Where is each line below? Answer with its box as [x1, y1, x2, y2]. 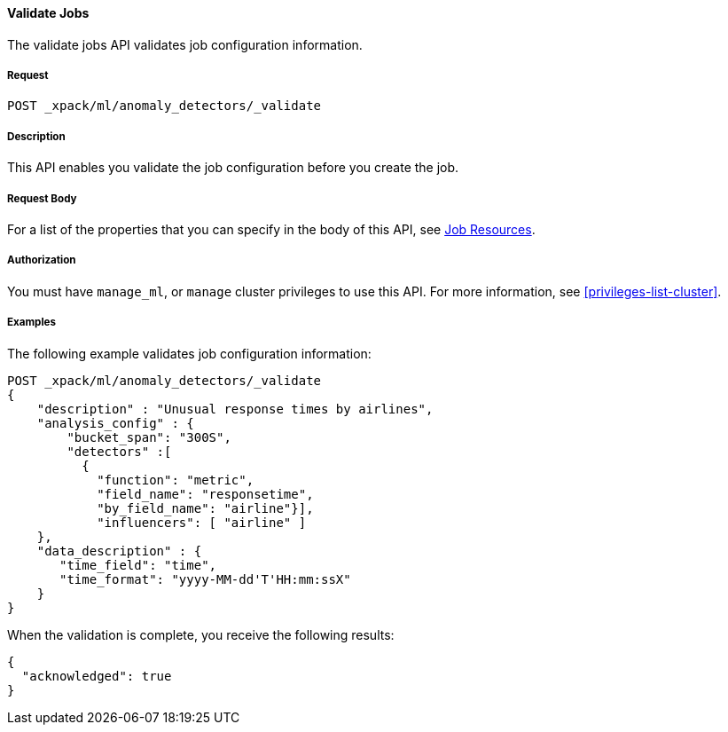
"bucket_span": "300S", [67, 429, 231, 445]
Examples [7, 316, 56, 329]
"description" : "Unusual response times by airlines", [36, 401, 434, 416]
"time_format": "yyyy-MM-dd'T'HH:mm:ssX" [59, 571, 351, 586]
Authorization [7, 254, 76, 267]
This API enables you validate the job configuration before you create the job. [7, 160, 459, 176]
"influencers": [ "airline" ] [97, 515, 307, 530]
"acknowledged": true [21, 668, 172, 683]
